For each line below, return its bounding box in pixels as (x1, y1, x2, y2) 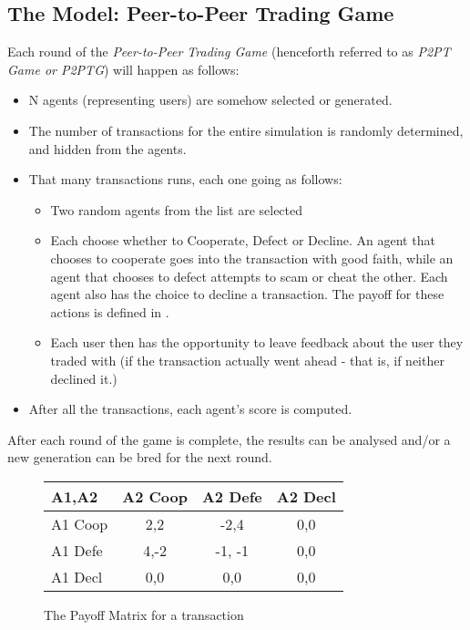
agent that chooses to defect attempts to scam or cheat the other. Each (50, 266, 448, 285)
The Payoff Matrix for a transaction (44, 604, 244, 624)
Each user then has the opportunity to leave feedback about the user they (50, 333, 464, 352)
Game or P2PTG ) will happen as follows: (7, 59, 240, 78)
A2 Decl (276, 485, 336, 507)
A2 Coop (122, 485, 188, 507)
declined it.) (50, 368, 117, 387)
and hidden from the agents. (28, 139, 187, 158)
